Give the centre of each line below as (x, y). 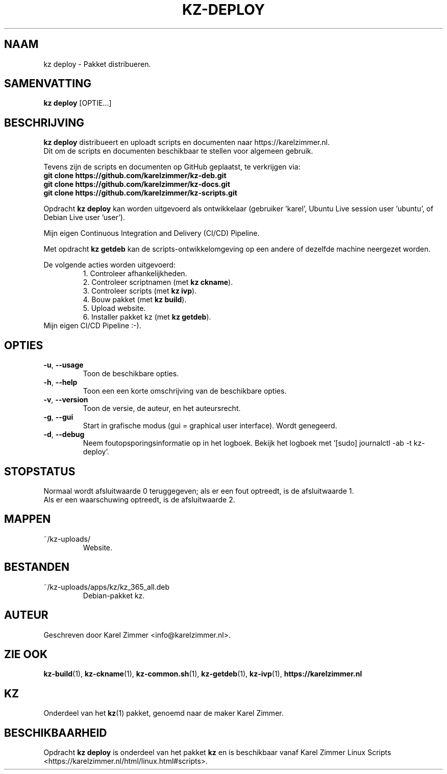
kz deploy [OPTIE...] (78, 103)
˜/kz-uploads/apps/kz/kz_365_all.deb (107, 587)
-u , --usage (64, 365)
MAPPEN (28, 519)
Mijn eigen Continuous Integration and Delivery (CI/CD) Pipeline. (152, 233)
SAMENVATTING (48, 84)
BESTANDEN (37, 567)
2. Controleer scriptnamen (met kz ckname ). (158, 282)
